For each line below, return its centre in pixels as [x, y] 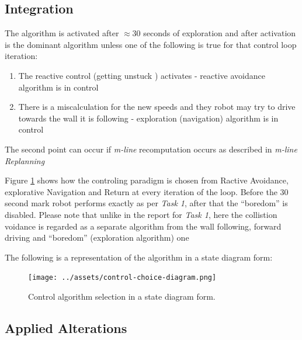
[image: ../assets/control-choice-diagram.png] [122, 278]
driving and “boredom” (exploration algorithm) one [97, 237]
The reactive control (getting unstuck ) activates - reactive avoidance [142, 75]
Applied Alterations [66, 327]
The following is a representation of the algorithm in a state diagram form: [139, 257]
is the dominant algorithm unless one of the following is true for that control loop [151, 44]
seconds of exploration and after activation [220, 33]
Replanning [25, 160]
